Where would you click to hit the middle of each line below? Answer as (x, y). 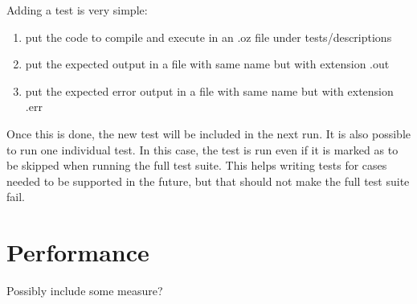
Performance (78, 252)
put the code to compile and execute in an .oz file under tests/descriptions (208, 37)
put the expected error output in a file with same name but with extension (209, 90)
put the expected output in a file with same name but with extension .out (207, 64)
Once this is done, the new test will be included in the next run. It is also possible (209, 133)
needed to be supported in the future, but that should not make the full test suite (208, 181)
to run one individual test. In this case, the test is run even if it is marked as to (202, 149)
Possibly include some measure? (85, 291)
